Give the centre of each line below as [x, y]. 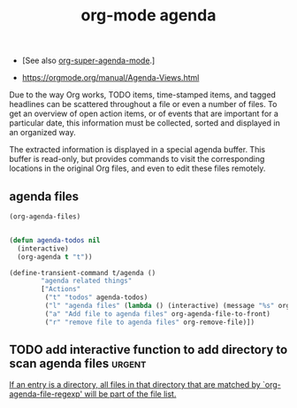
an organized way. [43, 133]
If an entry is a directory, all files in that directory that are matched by [135, 385]
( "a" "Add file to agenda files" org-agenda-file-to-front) [158, 314]
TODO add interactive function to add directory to [148, 350]
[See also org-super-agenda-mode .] [88, 61]
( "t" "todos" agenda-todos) [96, 297]
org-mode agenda [148, 15]
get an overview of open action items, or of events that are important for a [144, 114]
